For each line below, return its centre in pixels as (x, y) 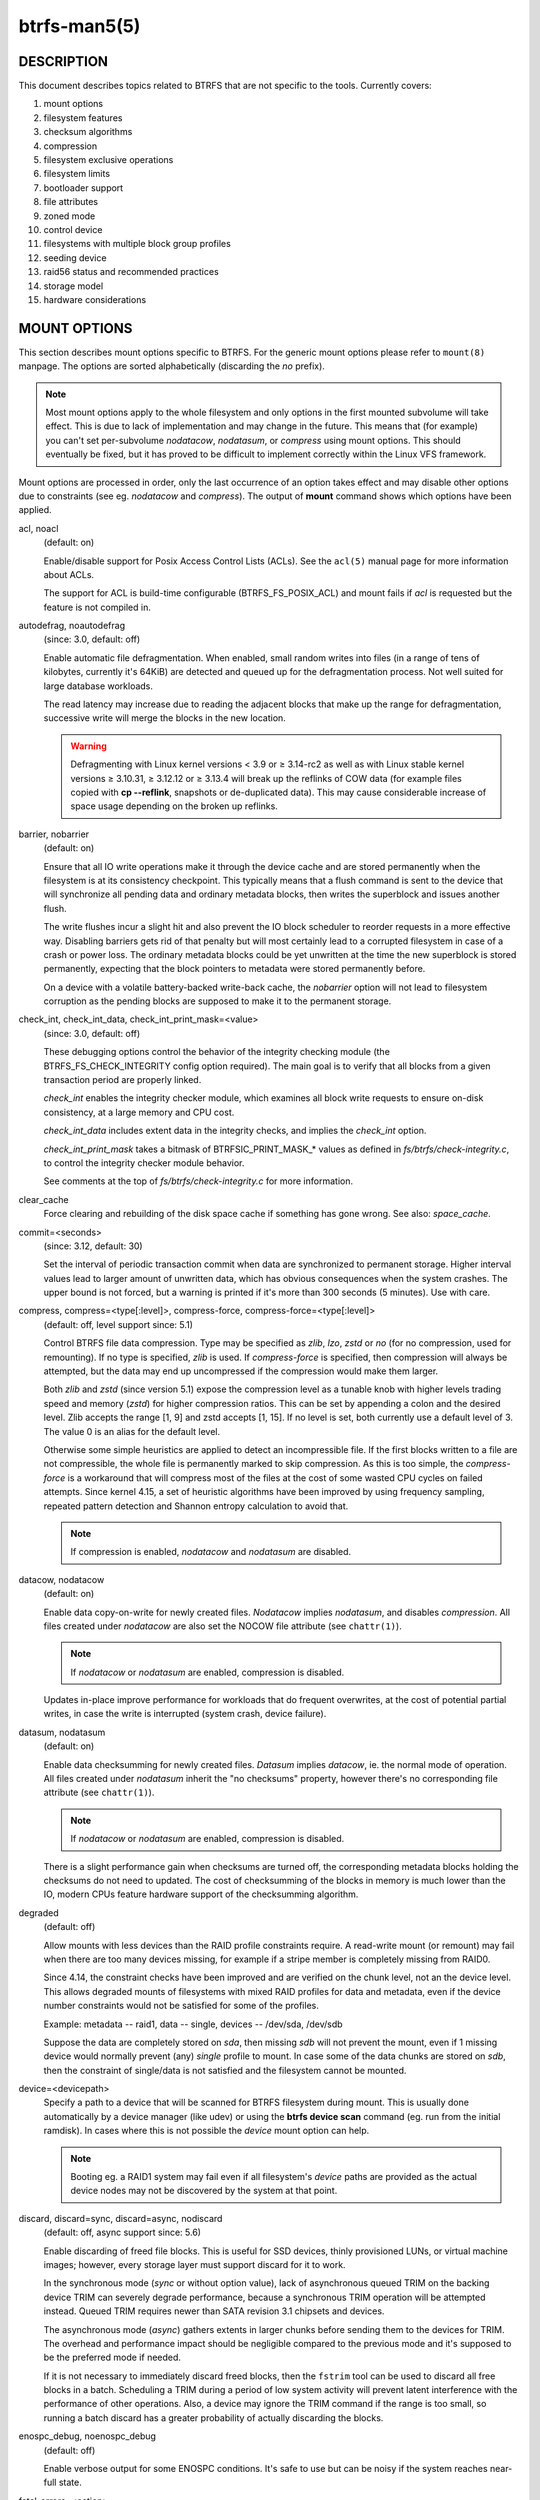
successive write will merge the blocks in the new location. (165, 718)
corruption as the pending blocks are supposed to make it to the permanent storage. (217, 1001)
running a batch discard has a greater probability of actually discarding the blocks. (213, 2417)
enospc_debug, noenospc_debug (87, 2436)
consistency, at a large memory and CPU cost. (139, 1112)
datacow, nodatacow (61, 1579)
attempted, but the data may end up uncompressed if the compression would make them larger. (241, 1371)
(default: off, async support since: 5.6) (122, 2232)
